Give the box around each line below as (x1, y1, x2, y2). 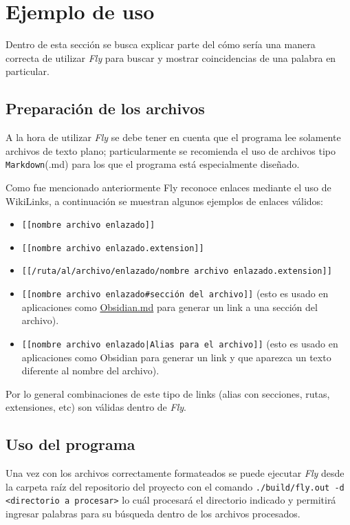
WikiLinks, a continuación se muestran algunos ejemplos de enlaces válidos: (6, 193, 323, 208)
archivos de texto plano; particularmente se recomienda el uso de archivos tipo (6, 143, 336, 158)
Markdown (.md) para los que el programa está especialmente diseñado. (6, 157, 300, 171)
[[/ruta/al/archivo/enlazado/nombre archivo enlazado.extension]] (21, 266, 332, 277)
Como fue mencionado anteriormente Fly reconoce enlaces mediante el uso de (6, 180, 331, 194)
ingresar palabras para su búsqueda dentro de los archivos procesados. (6, 506, 300, 521)
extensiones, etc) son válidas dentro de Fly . (6, 400, 186, 414)
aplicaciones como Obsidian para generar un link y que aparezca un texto (21, 350, 331, 364)
